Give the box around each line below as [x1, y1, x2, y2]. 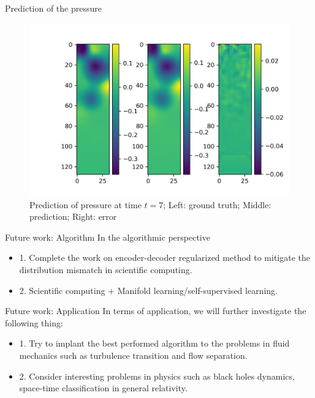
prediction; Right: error [29, 210, 117, 223]
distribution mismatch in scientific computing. [19, 263, 192, 276]
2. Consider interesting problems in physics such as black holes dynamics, [19, 369, 295, 382]
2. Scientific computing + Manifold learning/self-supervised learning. [19, 283, 278, 296]
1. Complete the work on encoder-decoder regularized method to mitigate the [19, 251, 311, 264]
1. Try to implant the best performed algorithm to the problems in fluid [19, 337, 290, 350]
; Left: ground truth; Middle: [163, 198, 271, 211]
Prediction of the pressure [5, 2, 102, 14]
